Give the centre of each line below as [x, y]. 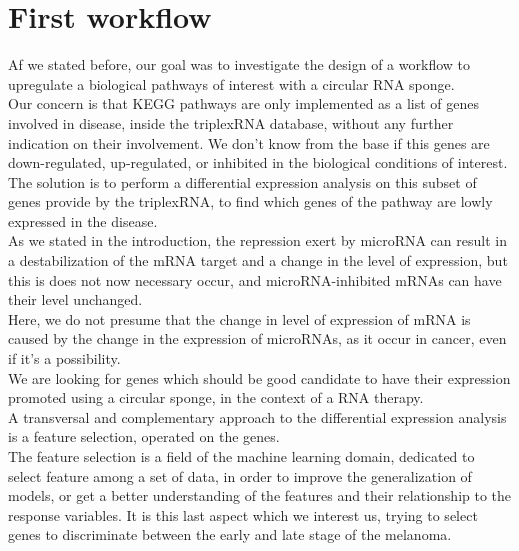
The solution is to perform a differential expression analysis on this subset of [242, 181]
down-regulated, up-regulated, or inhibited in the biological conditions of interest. [258, 162]
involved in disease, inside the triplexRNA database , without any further [231, 122]
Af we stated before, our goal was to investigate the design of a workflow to [239, 64]
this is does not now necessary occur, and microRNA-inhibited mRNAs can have [255, 279]
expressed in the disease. [83, 220]
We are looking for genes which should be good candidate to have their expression [259, 377]
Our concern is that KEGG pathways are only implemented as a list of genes [244, 103]
